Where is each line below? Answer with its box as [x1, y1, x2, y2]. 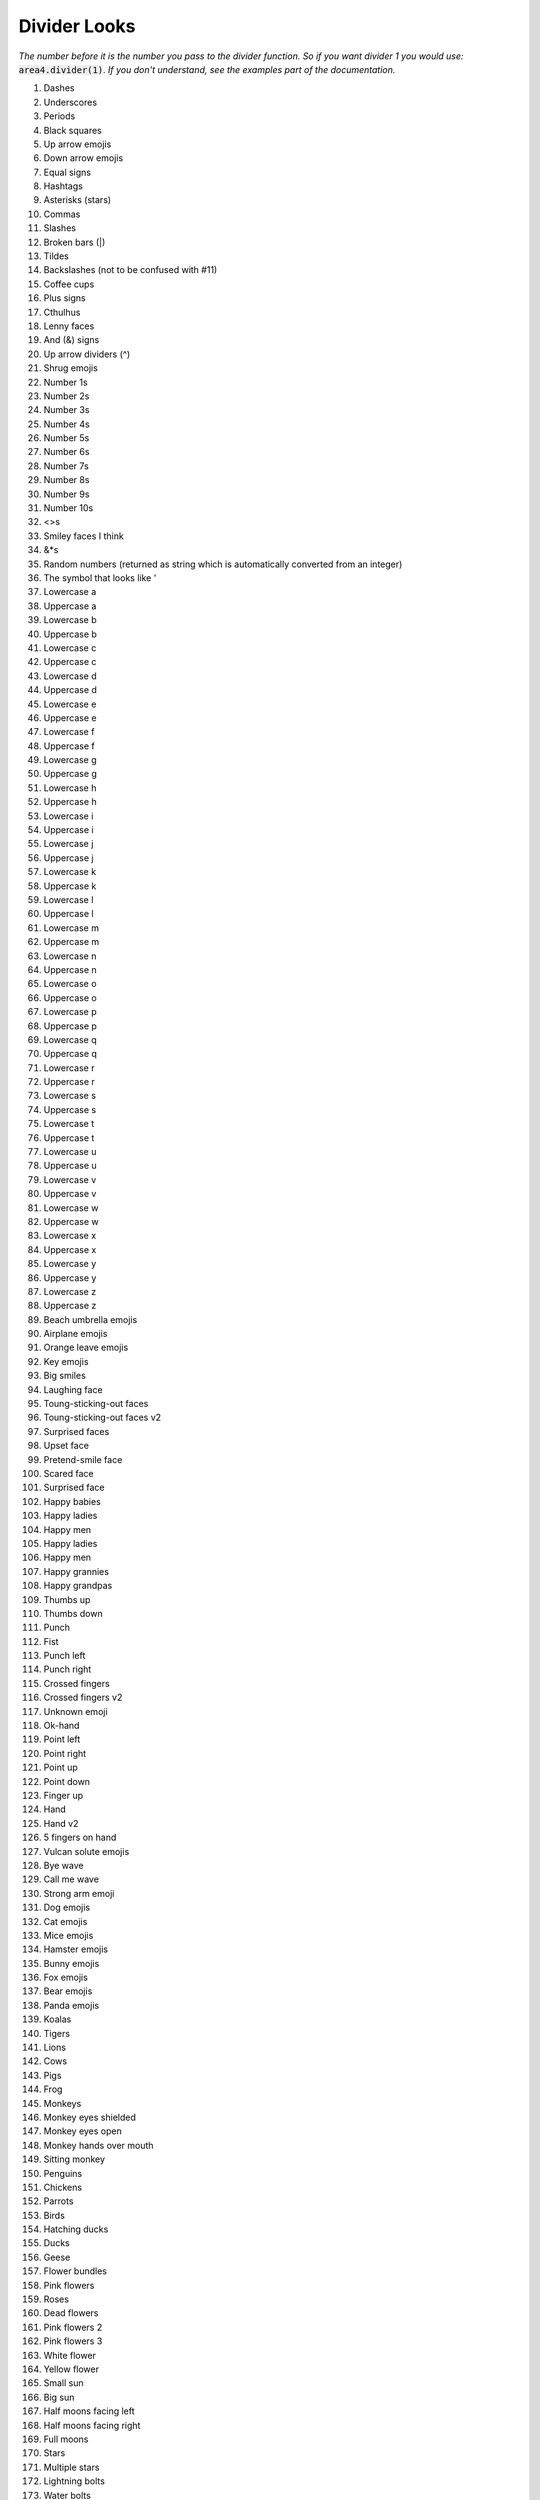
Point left [43, 1733, 81, 1745]
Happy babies [43, 1495, 102, 1507]
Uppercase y [43, 1271, 97, 1284]
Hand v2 [43, 1817, 79, 1829]
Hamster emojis [43, 1943, 109, 1955]
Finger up [43, 1789, 84, 1801]
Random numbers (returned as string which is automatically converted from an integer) [43, 558, 403, 570]
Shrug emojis [43, 362, 99, 374]
